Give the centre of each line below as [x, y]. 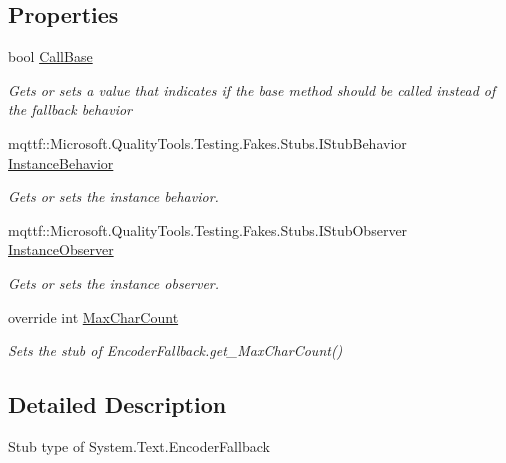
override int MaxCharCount [93, 316]
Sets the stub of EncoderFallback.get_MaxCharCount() [175, 350]
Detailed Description [117, 404]
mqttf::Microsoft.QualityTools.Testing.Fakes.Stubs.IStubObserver [208, 229]
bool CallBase [50, 56]
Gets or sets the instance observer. [114, 282]
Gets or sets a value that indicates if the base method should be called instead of [252, 89]
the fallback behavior [70, 109]
